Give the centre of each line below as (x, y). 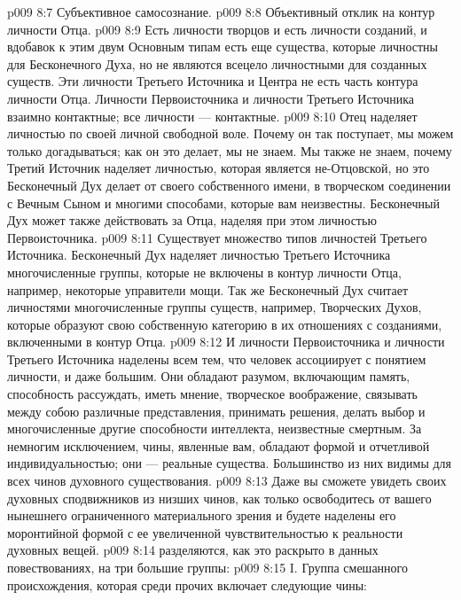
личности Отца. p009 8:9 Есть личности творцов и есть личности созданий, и (217, 29)
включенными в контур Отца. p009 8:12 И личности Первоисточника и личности (226, 342)
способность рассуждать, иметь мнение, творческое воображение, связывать (212, 394)
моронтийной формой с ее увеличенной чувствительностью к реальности (205, 532)
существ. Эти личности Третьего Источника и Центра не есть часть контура (213, 81)
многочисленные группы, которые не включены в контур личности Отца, (204, 272)
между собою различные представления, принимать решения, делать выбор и (216, 411)
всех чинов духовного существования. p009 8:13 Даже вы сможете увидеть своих (227, 481)
